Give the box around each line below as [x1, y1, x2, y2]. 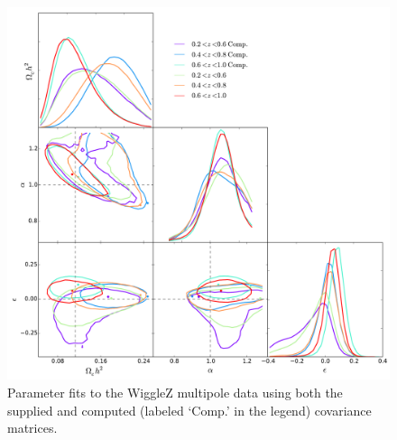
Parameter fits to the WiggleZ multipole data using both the [7, 383, 343, 401]
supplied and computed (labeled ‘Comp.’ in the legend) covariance [7, 400, 372, 419]
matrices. [7, 418, 58, 437]
